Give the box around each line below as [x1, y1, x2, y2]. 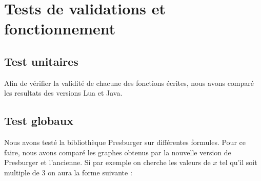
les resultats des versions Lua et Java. [4, 87, 123, 98]
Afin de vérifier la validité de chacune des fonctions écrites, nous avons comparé [4, 77, 254, 88]
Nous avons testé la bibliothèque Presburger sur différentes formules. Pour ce [4, 137, 246, 148]
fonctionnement [4, 18, 116, 39]
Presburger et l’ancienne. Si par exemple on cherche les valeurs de [4, 157, 211, 168]
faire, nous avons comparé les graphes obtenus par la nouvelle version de [4, 147, 231, 157]
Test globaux [4, 113, 73, 129]
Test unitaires [4, 53, 78, 69]
